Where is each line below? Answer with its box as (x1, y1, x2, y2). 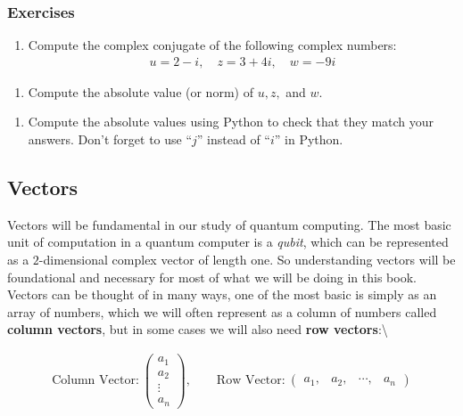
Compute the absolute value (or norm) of (28, 82, 253, 101)
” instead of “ (196, 130, 270, 149)
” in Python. (274, 130, 343, 149)
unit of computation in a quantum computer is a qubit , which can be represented (7, 232, 449, 251)
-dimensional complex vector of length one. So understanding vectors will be (38, 250, 456, 269)
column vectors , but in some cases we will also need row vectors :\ (7, 320, 388, 339)
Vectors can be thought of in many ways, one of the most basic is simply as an (7, 285, 437, 304)
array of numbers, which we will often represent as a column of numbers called (7, 302, 437, 321)
